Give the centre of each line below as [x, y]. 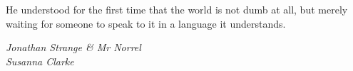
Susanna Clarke [40, 61]
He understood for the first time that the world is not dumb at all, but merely [177, 9]
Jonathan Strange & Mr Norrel [73, 47]
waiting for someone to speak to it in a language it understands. [146, 23]
